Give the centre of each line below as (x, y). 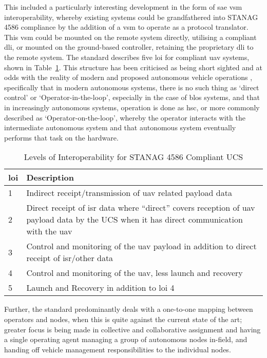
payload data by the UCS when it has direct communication (135, 220)
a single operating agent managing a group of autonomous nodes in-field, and (126, 339)
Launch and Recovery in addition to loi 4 (100, 288)
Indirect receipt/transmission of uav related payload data (129, 193)
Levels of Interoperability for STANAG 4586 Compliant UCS (133, 157)
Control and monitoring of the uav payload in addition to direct (141, 246)
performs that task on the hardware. (61, 137)
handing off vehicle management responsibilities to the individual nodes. (118, 349)
